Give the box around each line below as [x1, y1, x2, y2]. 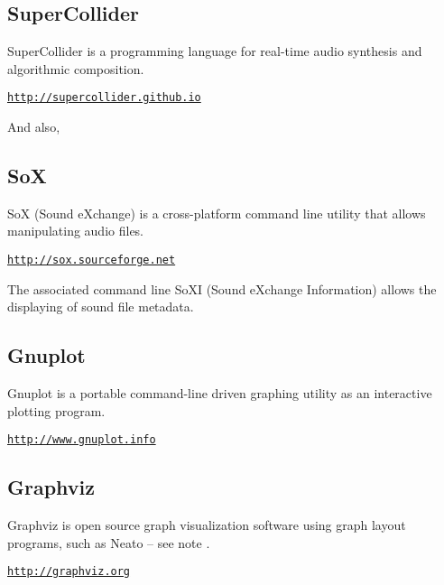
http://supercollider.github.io [7, 91, 201, 105]
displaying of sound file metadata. [7, 297, 194, 316]
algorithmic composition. [7, 59, 144, 78]
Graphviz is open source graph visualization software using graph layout [7, 515, 406, 534]
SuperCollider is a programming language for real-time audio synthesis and [7, 42, 422, 60]
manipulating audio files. [7, 221, 144, 240]
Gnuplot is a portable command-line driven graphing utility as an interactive [7, 384, 432, 403]
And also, [7, 117, 60, 136]
